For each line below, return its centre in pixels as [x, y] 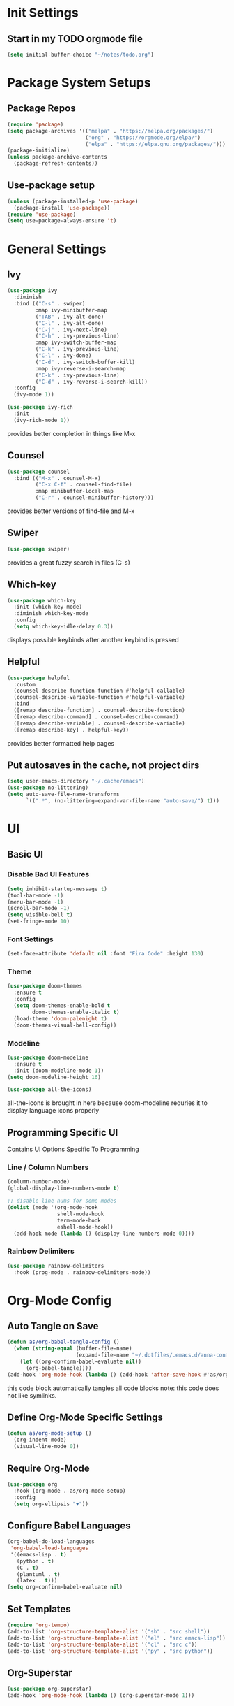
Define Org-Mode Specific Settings [85, 1418]
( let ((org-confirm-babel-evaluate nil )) [80, 1362]
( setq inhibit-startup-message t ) [57, 889]
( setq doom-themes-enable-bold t [62, 1006]
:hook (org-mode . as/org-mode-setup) [70, 1491]
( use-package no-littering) [48, 788]
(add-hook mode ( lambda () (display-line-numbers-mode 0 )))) [104, 1234]
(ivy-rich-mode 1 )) [42, 420]
